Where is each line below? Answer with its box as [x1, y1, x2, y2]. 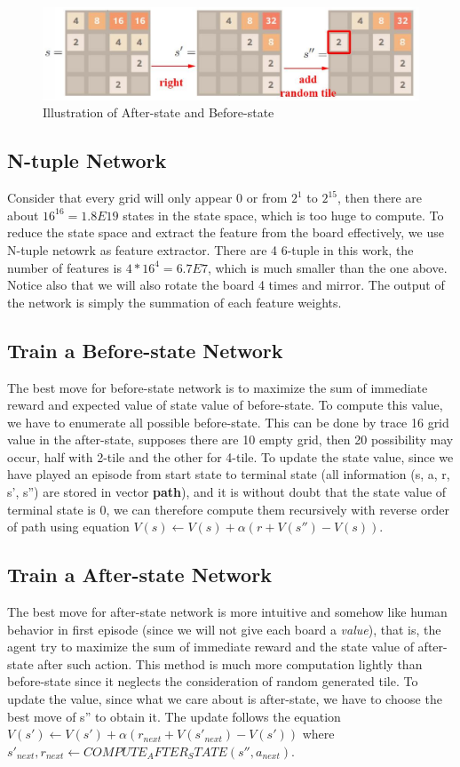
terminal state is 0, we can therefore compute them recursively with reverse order [7, 499, 449, 518]
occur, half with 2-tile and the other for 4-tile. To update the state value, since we [7, 447, 454, 466]
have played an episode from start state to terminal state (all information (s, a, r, [7, 465, 450, 483]
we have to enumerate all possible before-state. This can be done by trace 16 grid [7, 412, 449, 431]
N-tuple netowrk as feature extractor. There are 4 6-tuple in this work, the [7, 240, 414, 259]
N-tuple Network [7, 147, 167, 174]
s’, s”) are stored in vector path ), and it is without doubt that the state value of [7, 483, 447, 501]
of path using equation [7, 517, 130, 536]
